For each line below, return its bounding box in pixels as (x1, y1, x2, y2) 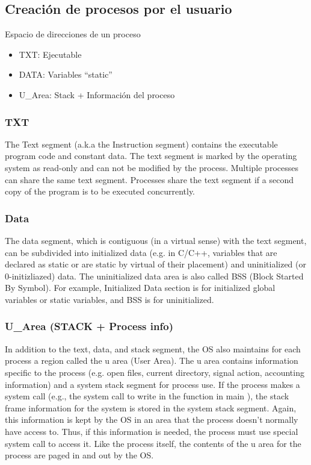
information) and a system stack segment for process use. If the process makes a (5, 378, 300, 390)
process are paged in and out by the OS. (5, 449, 154, 461)
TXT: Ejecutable (19, 48, 82, 60)
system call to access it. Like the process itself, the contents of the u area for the (5, 437, 301, 449)
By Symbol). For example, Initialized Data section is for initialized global (5, 281, 276, 294)
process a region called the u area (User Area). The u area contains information (5, 354, 298, 367)
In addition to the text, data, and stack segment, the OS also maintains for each (5, 342, 301, 355)
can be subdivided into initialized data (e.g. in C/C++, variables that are (5, 246, 277, 258)
